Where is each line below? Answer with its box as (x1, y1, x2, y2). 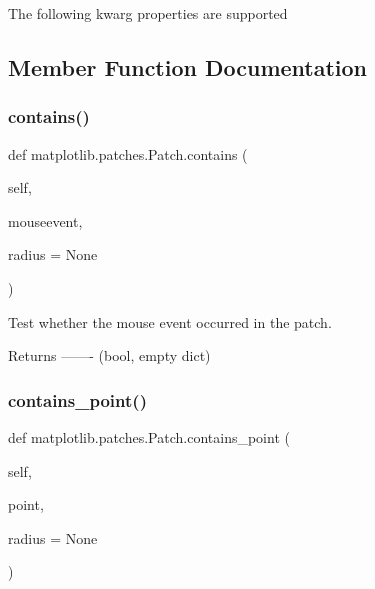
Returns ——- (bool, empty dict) (8, 345, 211, 366)
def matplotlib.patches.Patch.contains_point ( (8, 426, 290, 447)
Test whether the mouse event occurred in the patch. (8, 311, 332, 332)
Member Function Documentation (8, 51, 368, 82)
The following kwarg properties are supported (8, 3, 288, 23)
